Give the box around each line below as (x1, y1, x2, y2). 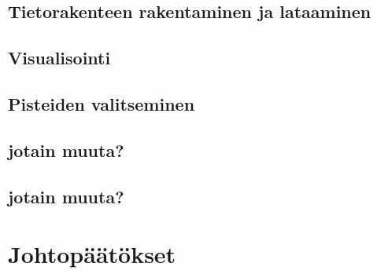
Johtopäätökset (8, 238, 176, 270)
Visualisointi (8, 46, 111, 70)
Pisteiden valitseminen (8, 91, 195, 115)
